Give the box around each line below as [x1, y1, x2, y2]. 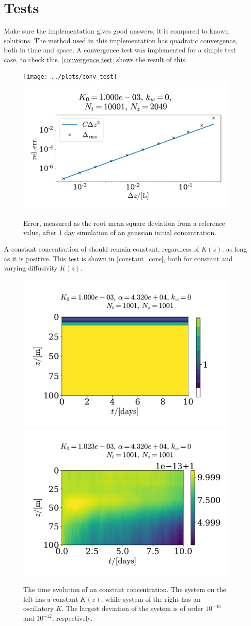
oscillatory [23, 603, 54, 613]
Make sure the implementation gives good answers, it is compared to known [4, 26, 229, 36]
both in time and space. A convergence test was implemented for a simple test [4, 45, 236, 55]
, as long [222, 243, 247, 254]
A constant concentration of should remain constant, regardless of [4, 243, 199, 254]
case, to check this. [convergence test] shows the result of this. [4, 54, 187, 64]
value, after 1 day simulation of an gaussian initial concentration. [23, 227, 217, 237]
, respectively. [52, 613, 93, 623]
